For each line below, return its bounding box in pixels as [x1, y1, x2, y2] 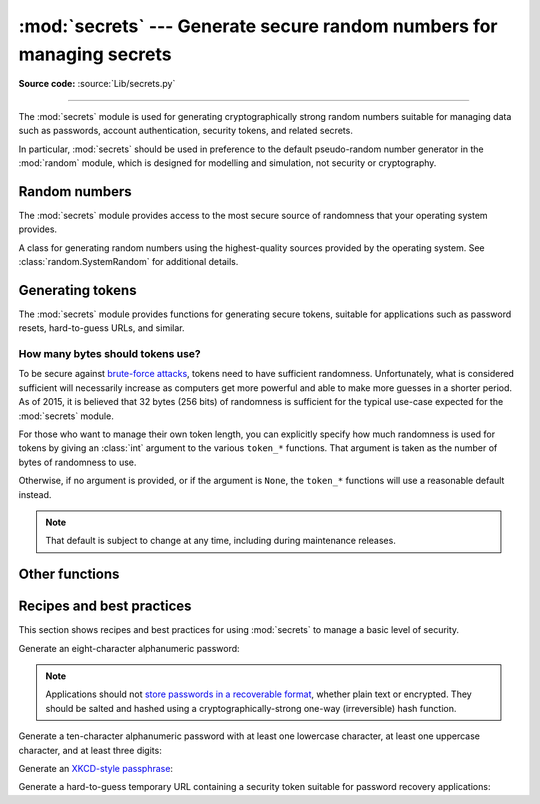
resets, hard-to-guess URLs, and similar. [18, 322, 185, 334]
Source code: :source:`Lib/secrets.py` [18, 78, 176, 90]
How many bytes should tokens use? [18, 347, 202, 361]
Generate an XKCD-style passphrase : [18, 762, 174, 774]
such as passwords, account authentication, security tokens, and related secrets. [18, 125, 354, 137]
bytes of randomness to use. [18, 456, 137, 468]
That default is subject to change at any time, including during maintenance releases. [45, 535, 397, 547]
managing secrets [18, 43, 172, 65]
